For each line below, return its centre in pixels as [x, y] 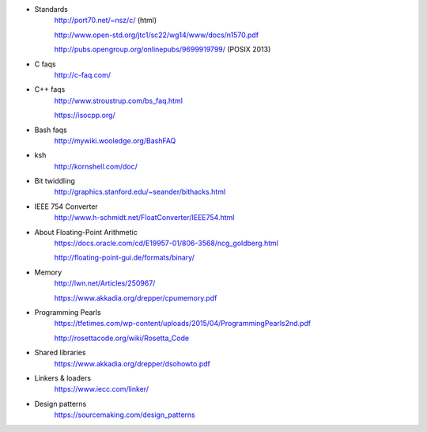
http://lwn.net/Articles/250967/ [105, 283]
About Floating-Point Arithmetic [86, 232]
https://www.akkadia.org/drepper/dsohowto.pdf [132, 363]
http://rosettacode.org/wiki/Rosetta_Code [122, 338]
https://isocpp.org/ [85, 116]
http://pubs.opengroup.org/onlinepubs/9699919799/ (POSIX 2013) [162, 49]
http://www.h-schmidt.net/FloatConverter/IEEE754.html [144, 218]
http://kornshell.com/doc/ [96, 166]
